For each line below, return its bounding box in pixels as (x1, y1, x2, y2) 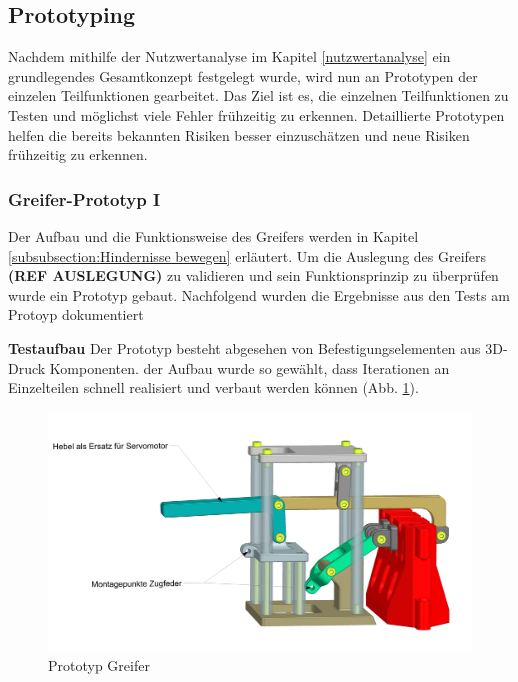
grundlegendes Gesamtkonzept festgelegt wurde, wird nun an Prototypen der (8, 65, 478, 86)
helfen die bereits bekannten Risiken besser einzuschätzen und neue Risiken (8, 124, 470, 145)
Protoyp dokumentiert (8, 304, 144, 325)
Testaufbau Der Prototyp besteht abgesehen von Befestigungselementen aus (8, 337, 481, 358)
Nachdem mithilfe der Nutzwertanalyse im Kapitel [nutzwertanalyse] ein (8, 46, 451, 67)
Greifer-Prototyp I (8, 186, 161, 211)
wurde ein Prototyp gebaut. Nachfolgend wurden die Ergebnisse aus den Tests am (8, 284, 510, 305)
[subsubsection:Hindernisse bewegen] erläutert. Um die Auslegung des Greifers (8, 245, 487, 266)
